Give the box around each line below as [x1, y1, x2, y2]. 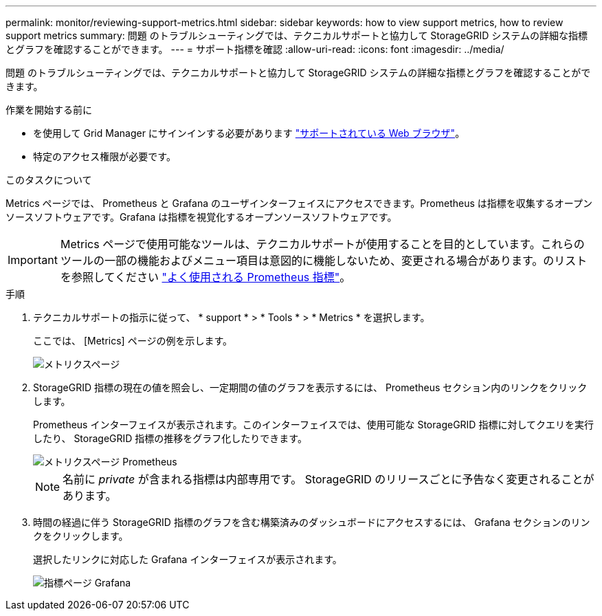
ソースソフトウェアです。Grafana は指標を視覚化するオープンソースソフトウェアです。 [5, 211, 397, 223]
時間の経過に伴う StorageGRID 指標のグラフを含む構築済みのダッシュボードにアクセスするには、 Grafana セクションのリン [33, 516, 590, 528]
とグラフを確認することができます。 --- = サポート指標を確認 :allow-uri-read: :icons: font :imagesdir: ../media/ [5, 43, 504, 55]
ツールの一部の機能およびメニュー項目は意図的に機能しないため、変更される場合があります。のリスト [60, 254, 588, 267]
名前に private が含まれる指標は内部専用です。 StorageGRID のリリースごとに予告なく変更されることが [63, 472, 594, 486]
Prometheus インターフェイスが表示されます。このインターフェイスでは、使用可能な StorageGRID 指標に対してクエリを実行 [33, 419, 594, 430]
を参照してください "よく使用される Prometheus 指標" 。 [60, 270, 351, 284]
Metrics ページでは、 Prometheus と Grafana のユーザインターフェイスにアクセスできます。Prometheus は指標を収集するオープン [5, 197, 592, 209]
